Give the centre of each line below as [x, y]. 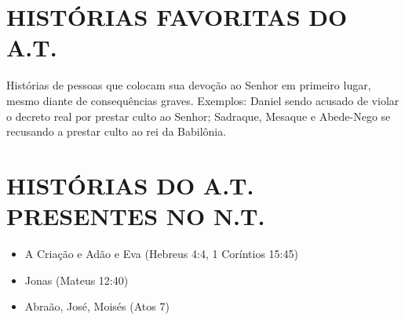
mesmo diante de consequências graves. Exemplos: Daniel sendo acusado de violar [203, 100]
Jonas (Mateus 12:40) [77, 280]
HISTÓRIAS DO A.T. [130, 185]
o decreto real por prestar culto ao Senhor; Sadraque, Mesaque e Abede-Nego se [199, 116]
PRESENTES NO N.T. [136, 216]
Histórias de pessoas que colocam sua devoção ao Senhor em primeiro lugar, [189, 85]
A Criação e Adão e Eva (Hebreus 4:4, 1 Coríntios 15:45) [161, 253]
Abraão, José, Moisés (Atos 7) [97, 306]
